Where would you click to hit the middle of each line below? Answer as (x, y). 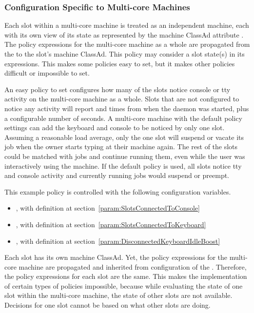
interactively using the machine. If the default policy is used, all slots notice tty (123, 166)
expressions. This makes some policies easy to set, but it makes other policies (120, 63)
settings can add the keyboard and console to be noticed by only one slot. (115, 127)
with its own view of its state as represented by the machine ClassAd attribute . (124, 34)
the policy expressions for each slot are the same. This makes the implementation (126, 276)
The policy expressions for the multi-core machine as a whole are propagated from (127, 44)
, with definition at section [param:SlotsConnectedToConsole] (108, 208)
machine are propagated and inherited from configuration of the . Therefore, (133, 266)
